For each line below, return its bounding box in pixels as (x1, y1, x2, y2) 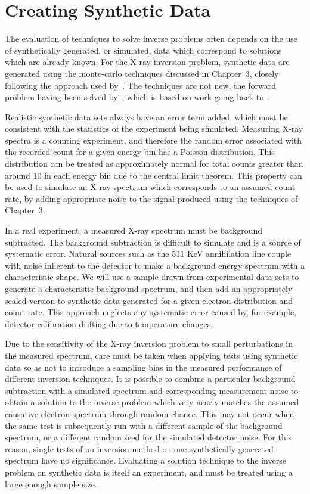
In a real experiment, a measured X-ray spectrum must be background (5, 224, 263, 237)
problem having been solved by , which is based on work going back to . (5, 91, 271, 103)
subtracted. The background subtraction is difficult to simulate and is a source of (5, 235, 301, 248)
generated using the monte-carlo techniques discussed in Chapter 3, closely (5, 67, 279, 79)
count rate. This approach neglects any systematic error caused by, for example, (5, 306, 297, 318)
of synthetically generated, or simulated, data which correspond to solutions (5, 44, 282, 56)
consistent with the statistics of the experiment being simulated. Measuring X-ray (5, 122, 303, 135)
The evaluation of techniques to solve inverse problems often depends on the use (5, 32, 297, 45)
